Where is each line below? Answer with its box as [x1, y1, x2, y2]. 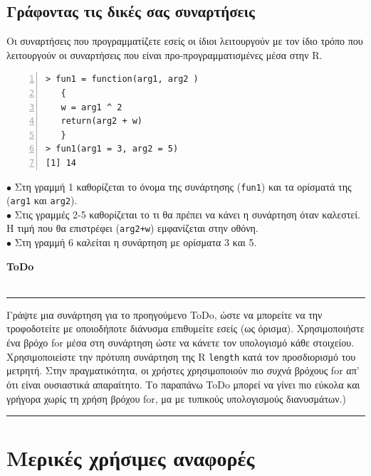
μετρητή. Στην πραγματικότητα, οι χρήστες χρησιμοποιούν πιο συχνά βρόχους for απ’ [6, 363, 360, 378]
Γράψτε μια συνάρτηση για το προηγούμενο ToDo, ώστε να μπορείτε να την [6, 307, 323, 322]
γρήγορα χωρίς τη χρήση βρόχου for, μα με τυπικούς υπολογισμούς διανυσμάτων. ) [6, 391, 346, 406]
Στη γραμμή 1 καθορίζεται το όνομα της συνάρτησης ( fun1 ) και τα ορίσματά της [14, 179, 352, 194]
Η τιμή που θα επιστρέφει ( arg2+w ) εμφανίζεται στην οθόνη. [6, 221, 258, 236]
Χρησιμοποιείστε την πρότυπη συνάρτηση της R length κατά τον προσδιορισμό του [6, 349, 356, 364]
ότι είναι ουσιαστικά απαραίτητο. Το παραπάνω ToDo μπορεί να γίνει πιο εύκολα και [6, 376, 360, 391]
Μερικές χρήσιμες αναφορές [6, 443, 255, 472]
